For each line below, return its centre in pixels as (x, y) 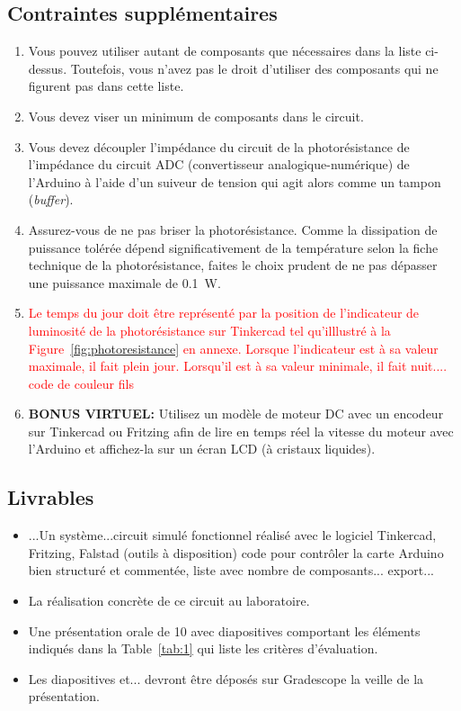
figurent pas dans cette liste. (106, 86)
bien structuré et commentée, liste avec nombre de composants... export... (231, 570)
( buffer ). (51, 199)
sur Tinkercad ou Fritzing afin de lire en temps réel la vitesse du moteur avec (241, 431)
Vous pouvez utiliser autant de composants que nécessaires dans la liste (225, 51)
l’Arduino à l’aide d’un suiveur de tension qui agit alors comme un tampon (235, 181)
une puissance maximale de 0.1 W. (124, 282)
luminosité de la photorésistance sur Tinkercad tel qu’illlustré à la (209, 330)
